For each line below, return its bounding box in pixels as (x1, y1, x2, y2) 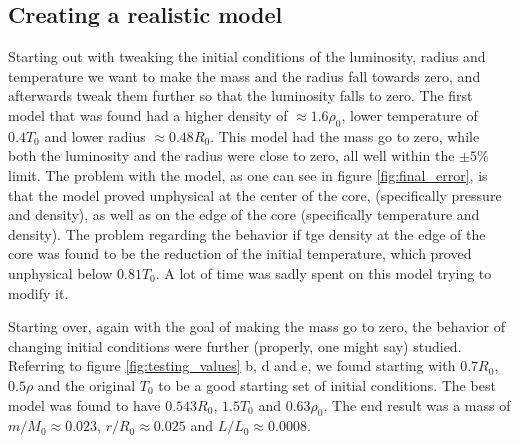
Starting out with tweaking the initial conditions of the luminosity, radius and (8, 46, 486, 67)
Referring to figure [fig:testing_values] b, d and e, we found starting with (8, 355, 456, 376)
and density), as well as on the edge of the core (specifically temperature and (8, 204, 480, 225)
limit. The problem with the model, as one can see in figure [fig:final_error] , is (8, 164, 488, 185)
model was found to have (8, 394, 161, 415)
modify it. (8, 282, 69, 303)
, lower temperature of (341, 104, 478, 125)
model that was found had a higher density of (8, 104, 288, 125)
